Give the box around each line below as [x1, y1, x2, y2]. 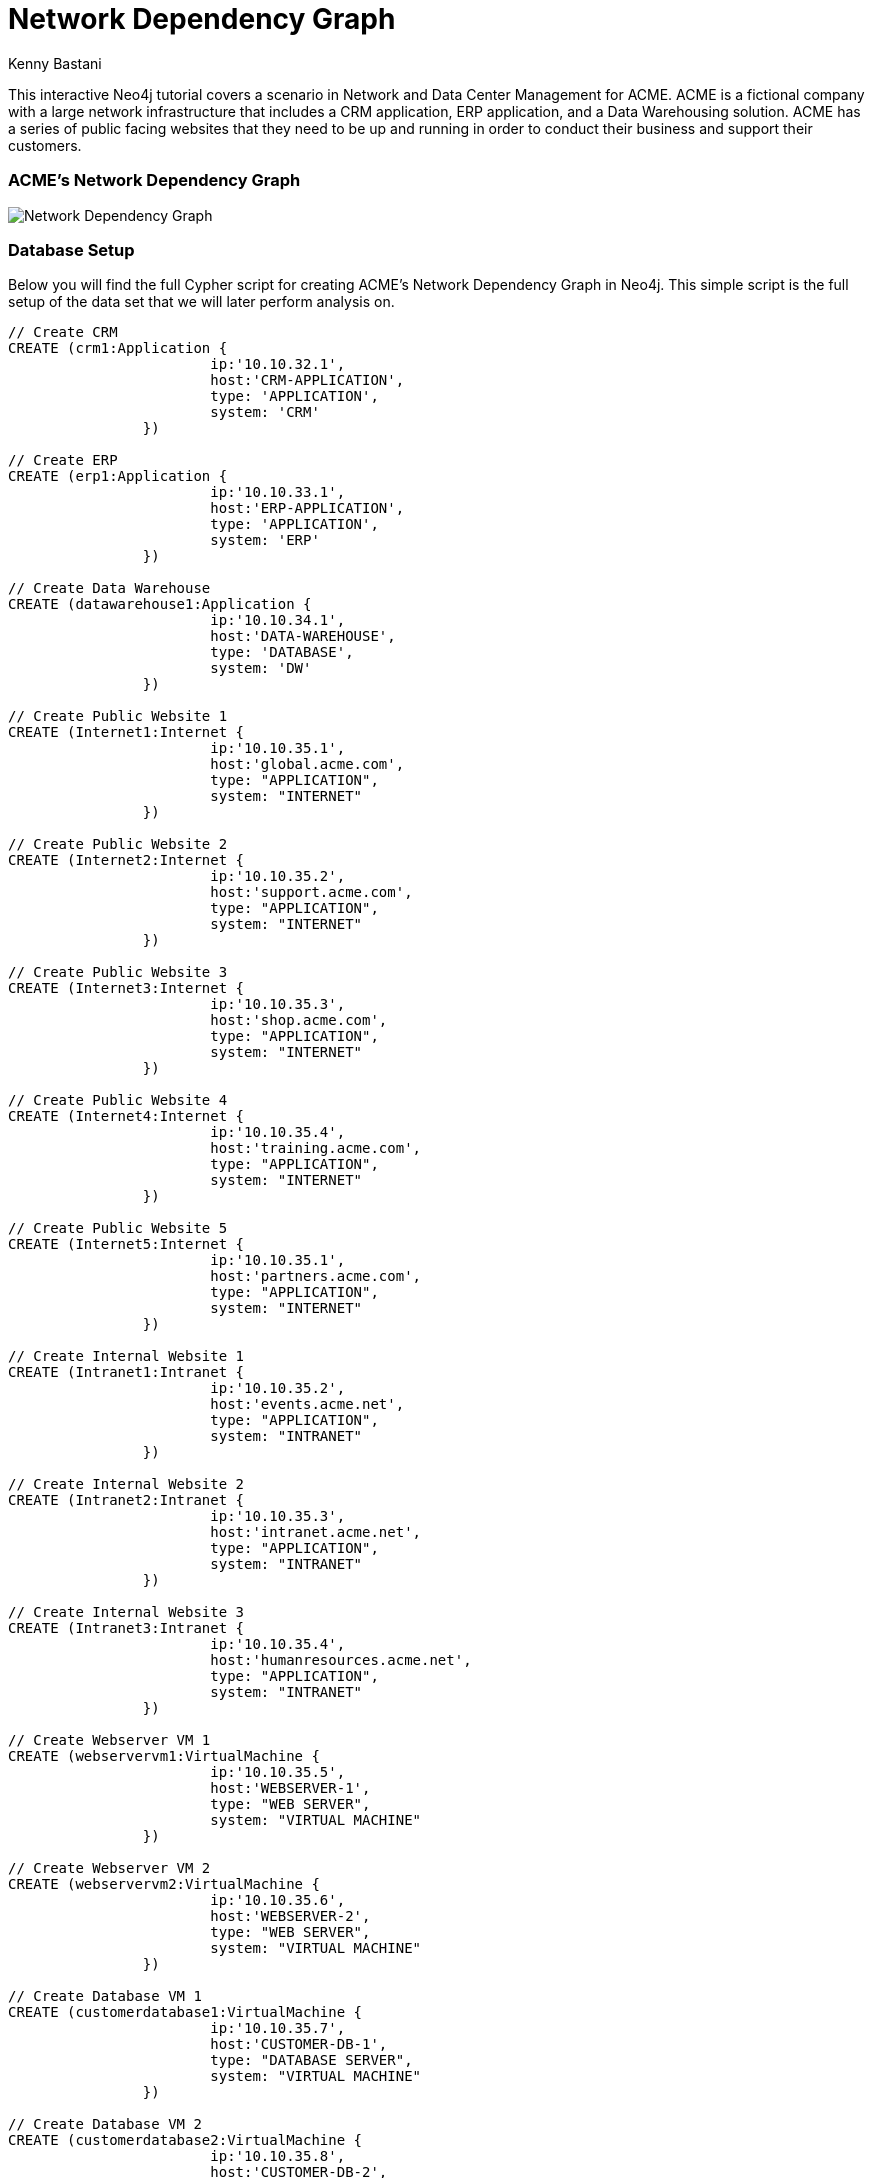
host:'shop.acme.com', [210, 1012, 388, 1029]
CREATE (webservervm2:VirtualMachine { [8, 1876, 320, 1893]
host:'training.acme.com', [210, 1140, 422, 1157]
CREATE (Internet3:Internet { [8, 980, 245, 997]
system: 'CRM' [210, 404, 320, 421]
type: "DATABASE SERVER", [210, 2052, 413, 2069]
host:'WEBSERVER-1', [210, 1780, 371, 1797]
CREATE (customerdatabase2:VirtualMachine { [8, 2132, 363, 2149]
